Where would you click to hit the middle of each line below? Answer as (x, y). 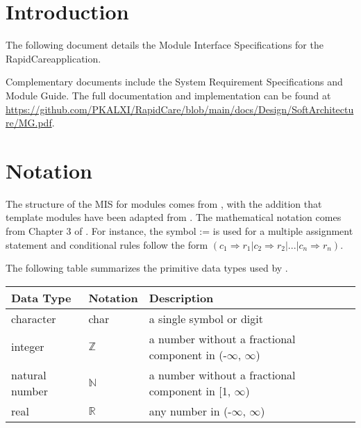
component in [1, (190, 390)
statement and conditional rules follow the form (107, 244)
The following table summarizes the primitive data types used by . (147, 268)
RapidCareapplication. (53, 58)
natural (29, 374)
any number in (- (190, 411)
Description (181, 297)
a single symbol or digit (206, 318)
